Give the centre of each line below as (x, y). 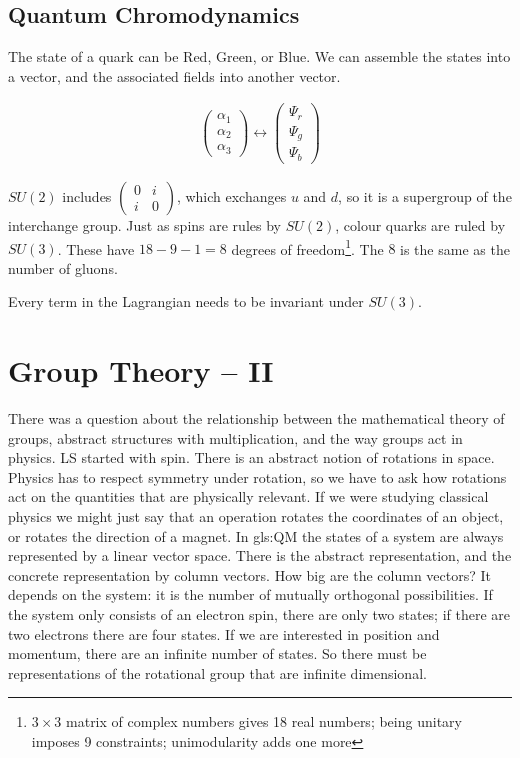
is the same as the (455, 248)
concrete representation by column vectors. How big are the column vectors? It (250, 574)
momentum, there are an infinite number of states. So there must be (217, 653)
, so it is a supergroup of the (425, 195)
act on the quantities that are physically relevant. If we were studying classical (248, 496)
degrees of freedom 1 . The (307, 247)
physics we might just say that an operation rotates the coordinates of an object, (256, 516)
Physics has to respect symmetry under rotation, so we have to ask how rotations (257, 476)
